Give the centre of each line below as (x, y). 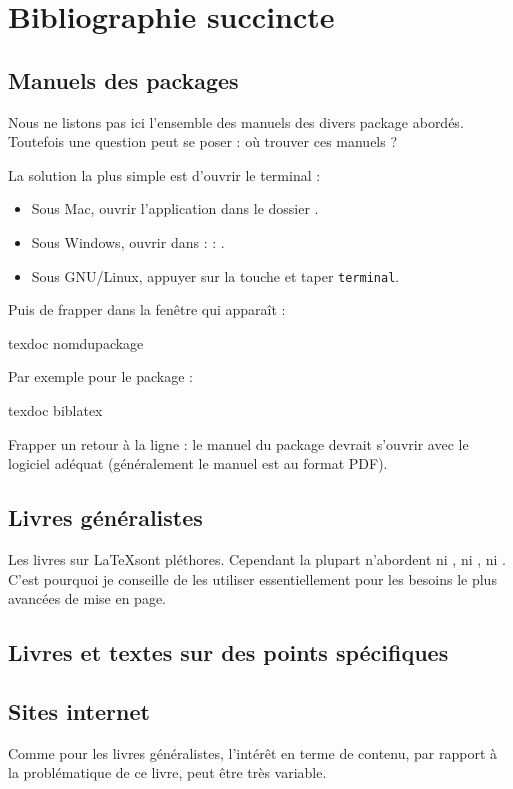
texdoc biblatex (55, 409)
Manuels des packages (123, 79)
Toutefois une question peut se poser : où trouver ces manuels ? (203, 141)
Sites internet (79, 710)
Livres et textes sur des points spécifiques (228, 652)
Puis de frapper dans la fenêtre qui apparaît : (147, 309)
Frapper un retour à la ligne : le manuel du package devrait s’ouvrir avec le (238, 443)
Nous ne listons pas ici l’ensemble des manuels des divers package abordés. (236, 121)
